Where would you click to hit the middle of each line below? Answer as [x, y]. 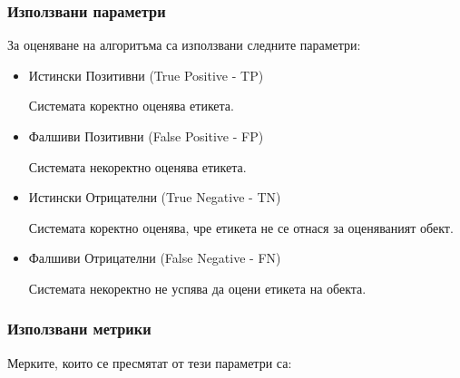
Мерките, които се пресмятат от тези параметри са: [150, 362]
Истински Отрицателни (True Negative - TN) [155, 197]
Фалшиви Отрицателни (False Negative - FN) [155, 258]
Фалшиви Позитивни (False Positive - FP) [146, 136]
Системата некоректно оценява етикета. [137, 166]
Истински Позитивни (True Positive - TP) [146, 75]
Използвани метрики [79, 329]
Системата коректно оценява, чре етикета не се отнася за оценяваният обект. [241, 227]
